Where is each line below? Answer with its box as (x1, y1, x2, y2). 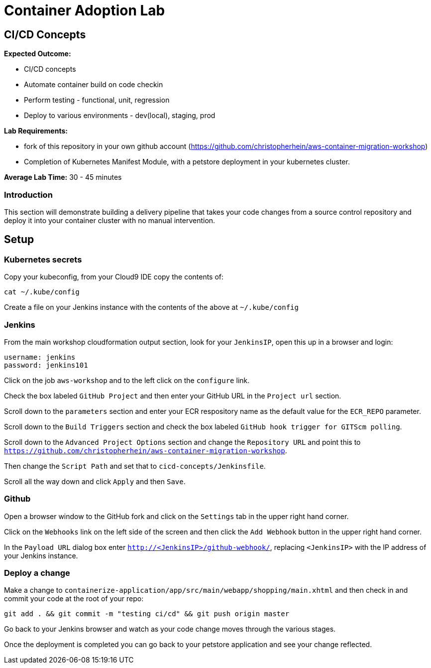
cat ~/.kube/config (4, 288, 80, 296)
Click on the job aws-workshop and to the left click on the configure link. (4, 376, 250, 385)
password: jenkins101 (4, 361, 88, 369)
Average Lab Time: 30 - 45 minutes (4, 173, 122, 182)
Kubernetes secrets (4, 254, 82, 265)
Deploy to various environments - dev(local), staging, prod (24, 111, 215, 120)
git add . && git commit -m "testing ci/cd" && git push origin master (4, 610, 290, 618)
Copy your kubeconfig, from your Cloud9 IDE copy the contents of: (4, 272, 224, 281)
